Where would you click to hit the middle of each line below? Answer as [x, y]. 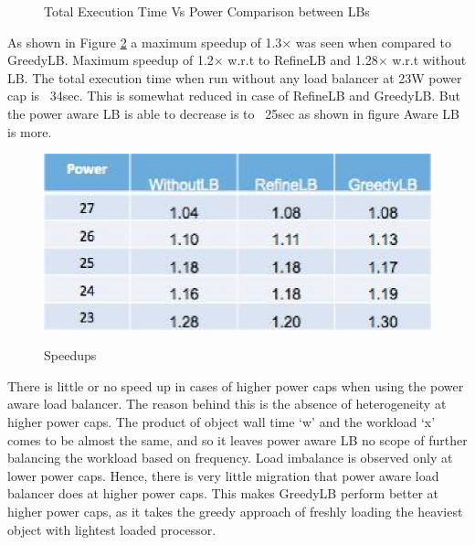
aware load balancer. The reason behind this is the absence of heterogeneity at [227, 404]
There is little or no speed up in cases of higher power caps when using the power [236, 385]
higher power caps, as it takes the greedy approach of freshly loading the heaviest [235, 512]
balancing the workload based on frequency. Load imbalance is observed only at [230, 458]
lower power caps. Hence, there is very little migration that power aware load [223, 475]
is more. [30, 131]
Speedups [70, 355]
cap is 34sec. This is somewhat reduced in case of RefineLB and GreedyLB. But [234, 96]
